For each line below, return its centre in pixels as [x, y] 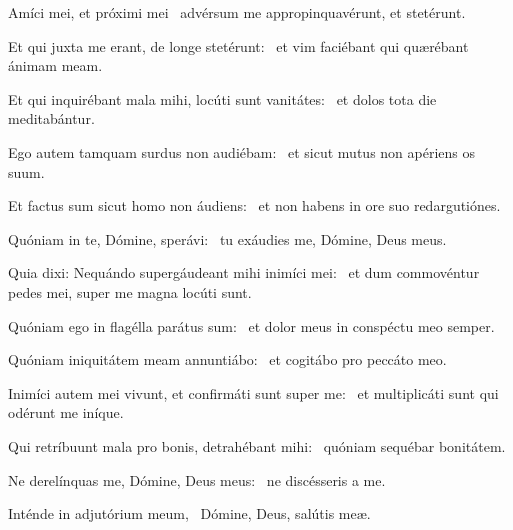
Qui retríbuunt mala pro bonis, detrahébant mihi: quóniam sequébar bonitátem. [257, 445]
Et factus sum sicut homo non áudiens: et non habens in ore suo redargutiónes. [254, 205]
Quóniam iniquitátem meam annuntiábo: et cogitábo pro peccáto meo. [227, 359]
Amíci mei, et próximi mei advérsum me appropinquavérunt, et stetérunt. [237, 12]
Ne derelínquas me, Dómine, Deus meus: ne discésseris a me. [197, 479]
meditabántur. [51, 118]
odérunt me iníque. [66, 412]
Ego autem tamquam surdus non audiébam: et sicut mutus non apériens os [242, 151]
